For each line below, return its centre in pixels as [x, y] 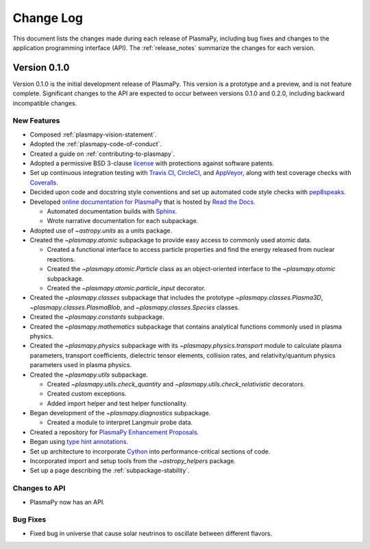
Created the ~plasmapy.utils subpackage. [89, 375]
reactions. [61, 259]
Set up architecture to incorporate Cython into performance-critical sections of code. [150, 451]
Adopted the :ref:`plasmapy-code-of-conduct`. [96, 144]
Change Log [48, 18]
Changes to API [39, 489]
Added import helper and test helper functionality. [117, 403]
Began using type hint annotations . [79, 442]
